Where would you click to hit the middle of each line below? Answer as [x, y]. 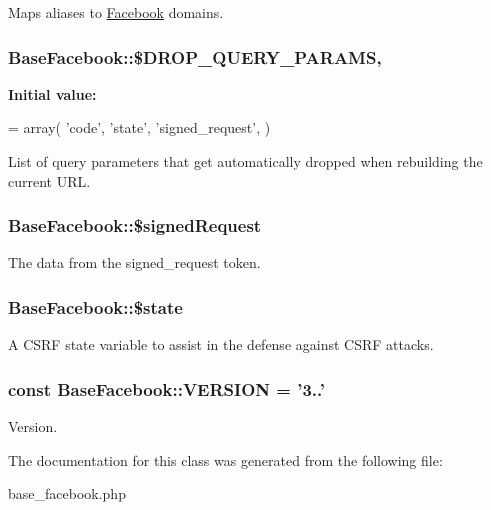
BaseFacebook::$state [95, 306]
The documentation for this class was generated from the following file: [225, 459]
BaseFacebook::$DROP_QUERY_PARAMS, [195, 56]
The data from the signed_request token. [134, 262]
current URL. [49, 180]
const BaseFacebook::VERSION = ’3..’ [166, 388]
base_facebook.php [67, 493]
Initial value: [52, 93]
